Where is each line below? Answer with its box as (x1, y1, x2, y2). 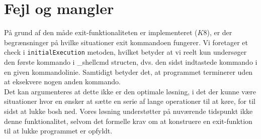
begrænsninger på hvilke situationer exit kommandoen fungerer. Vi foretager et (4, 37, 248, 47)
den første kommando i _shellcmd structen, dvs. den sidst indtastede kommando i (4, 56, 257, 67)
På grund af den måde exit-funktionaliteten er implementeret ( (4, 27, 198, 38)
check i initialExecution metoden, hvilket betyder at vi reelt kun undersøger (4, 47, 247, 57)
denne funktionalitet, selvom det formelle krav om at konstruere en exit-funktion (4, 115, 252, 126)
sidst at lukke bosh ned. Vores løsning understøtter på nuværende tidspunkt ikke (4, 105, 253, 116)
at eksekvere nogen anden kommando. (4, 76, 121, 87)
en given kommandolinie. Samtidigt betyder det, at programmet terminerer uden (4, 66, 253, 77)
